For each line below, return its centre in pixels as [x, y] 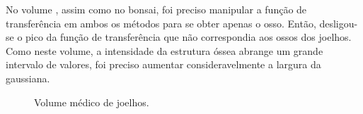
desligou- [339, 23]
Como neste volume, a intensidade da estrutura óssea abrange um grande [165, 50]
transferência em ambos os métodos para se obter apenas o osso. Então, [161, 23]
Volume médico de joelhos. [92, 102]
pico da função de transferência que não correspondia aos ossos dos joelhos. [189, 37]
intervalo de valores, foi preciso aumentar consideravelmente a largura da [163, 64]
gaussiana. [28, 78]
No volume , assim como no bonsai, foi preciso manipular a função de [156, 9]
